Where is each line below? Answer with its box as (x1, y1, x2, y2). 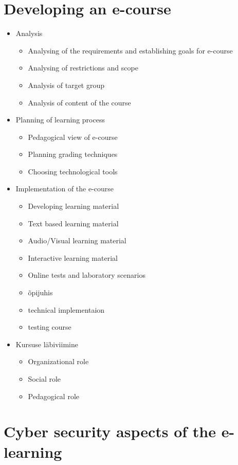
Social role (28, 373, 61, 384)
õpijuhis (28, 287, 53, 298)
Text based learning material (28, 218, 119, 228)
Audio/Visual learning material (28, 235, 126, 246)
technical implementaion (28, 304, 105, 315)
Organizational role (28, 356, 89, 367)
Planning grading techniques (28, 149, 118, 159)
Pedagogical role (28, 390, 79, 401)
